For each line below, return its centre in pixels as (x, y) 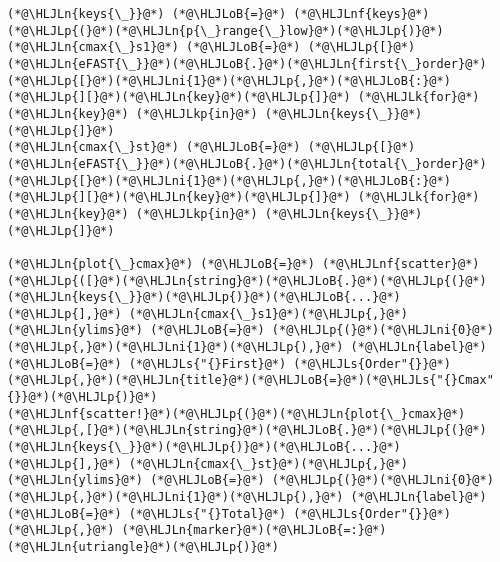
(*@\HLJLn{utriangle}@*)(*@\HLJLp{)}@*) (143, 547)
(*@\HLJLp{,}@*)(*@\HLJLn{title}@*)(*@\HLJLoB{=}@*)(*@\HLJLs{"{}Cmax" (250, 380)
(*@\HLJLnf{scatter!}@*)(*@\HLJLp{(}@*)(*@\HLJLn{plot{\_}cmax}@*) (236, 413)
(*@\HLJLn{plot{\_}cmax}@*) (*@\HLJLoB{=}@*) (161, 263)
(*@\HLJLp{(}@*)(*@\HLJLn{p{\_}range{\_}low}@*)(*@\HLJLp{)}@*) (225, 30)
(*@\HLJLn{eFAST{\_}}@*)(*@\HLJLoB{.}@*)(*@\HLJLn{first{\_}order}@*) (247, 63)
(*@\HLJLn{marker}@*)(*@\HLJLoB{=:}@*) (254, 530)
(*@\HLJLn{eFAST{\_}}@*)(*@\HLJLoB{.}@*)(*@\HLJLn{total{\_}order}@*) (247, 163)
